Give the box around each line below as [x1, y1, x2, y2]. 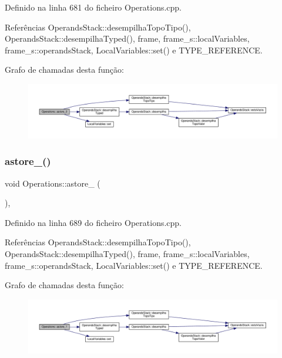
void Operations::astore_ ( [5, 177, 100, 189]
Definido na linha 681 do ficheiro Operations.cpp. [5, 1, 182, 13]
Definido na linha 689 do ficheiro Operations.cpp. [5, 216, 182, 228]
